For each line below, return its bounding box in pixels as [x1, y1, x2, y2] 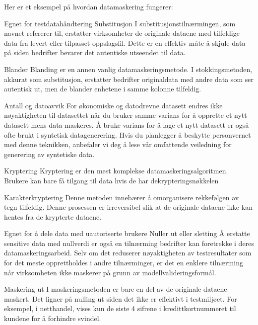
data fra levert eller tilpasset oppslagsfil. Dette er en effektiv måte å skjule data [4, 37, 246, 48]
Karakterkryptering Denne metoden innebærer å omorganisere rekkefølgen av [4, 192, 239, 202]
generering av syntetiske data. [4, 149, 95, 159]
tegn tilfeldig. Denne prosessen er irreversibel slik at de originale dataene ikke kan [4, 202, 253, 212]
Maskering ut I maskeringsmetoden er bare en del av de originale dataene [4, 284, 227, 294]
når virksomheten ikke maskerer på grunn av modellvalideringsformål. [4, 267, 216, 277]
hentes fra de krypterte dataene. [4, 211, 102, 222]
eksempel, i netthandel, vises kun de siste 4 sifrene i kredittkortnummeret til [4, 303, 236, 314]
